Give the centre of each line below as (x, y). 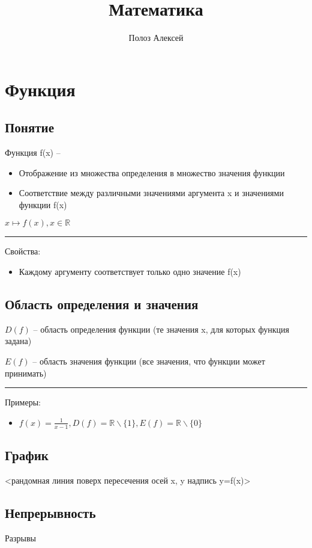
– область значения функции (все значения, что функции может (149, 361)
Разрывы (20, 537)
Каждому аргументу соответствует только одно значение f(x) (130, 272)
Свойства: (23, 251)
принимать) (26, 373)
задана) (18, 341)
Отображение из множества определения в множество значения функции (152, 172)
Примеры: (23, 402)
